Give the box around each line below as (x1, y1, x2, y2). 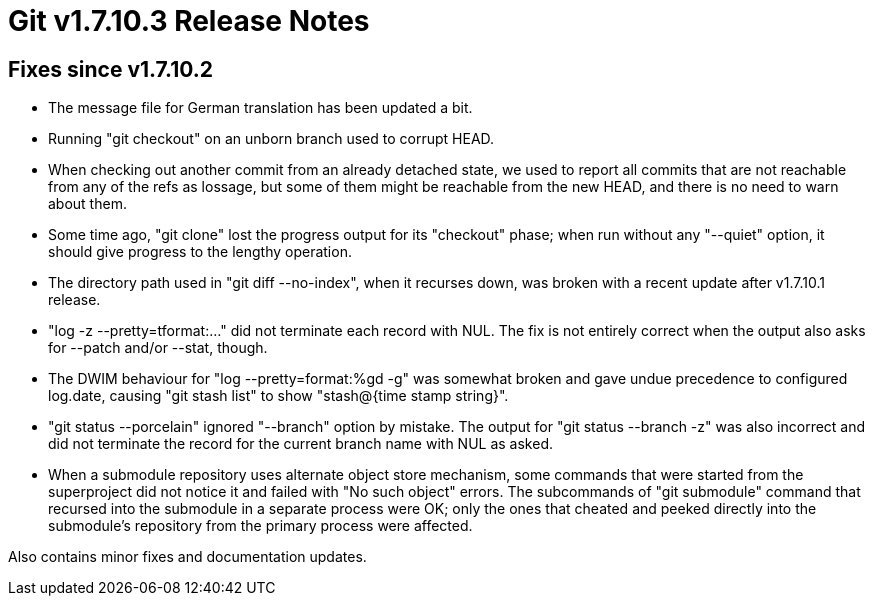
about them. (48, 195, 127, 213)
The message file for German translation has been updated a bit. (48, 99, 473, 117)
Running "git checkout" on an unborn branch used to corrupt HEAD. (48, 130, 495, 148)
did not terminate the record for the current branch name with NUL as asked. (48, 435, 553, 453)
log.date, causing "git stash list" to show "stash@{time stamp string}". (48, 387, 509, 405)
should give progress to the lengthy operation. (48, 243, 352, 261)
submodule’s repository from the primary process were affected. (48, 517, 473, 535)
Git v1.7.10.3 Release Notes (8, 4, 370, 38)
